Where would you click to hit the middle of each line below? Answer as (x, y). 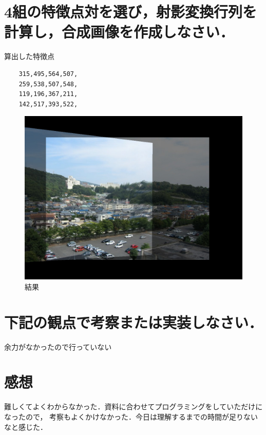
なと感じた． (26, 427)
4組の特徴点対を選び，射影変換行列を (131, 12)
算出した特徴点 (29, 56)
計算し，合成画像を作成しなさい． (119, 32)
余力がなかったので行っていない (58, 346)
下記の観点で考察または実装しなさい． (134, 322)
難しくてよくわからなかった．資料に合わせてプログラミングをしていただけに (134, 406)
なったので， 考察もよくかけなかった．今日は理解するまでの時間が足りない (131, 416)
